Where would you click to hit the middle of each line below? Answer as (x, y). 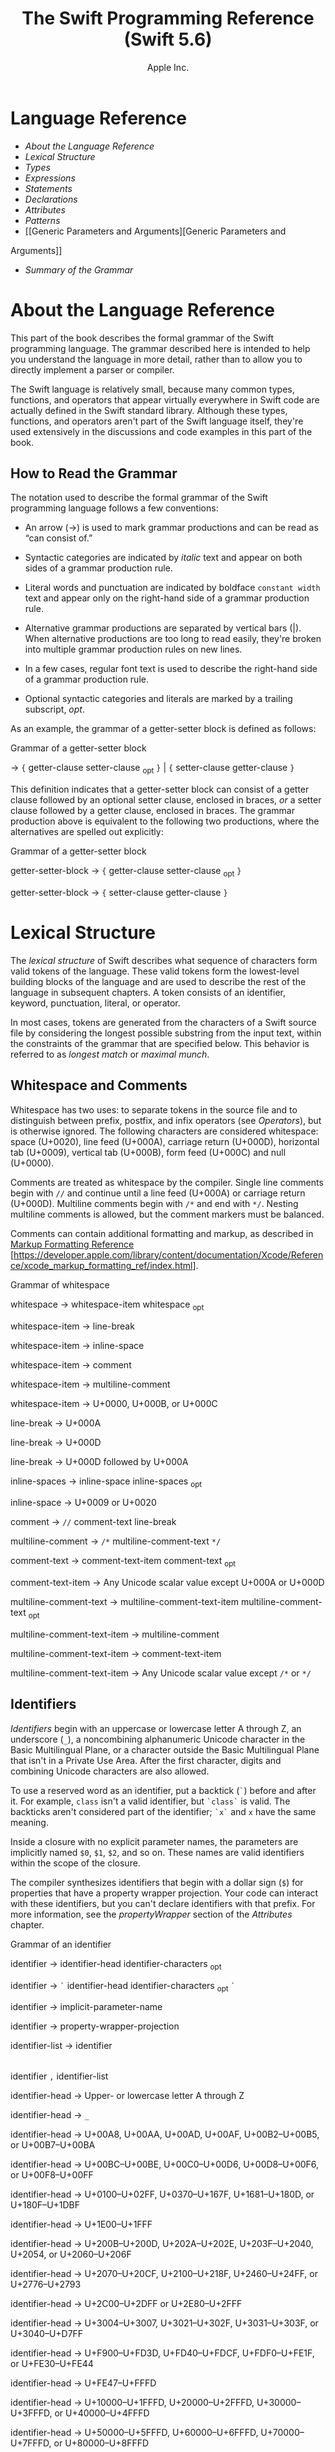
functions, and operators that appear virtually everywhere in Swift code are (165, 399)
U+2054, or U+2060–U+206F (71, 2254)
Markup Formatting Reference (72, 1244)
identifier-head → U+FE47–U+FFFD (83, 2383)
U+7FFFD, (31, 2443)
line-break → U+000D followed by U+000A (99, 1461)
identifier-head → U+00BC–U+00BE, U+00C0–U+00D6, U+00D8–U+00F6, (165, 2164)
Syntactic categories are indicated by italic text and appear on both (163, 558)
